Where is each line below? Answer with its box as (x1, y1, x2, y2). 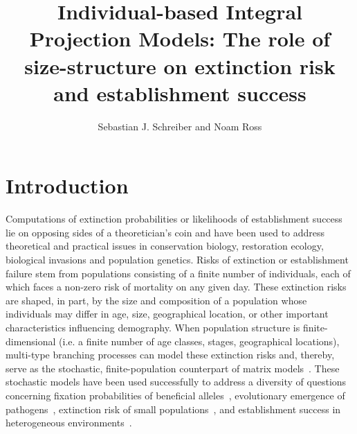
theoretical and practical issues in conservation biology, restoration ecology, (6, 238, 324, 253)
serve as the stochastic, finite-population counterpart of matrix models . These (6, 361, 340, 375)
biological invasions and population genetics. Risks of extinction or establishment (6, 252, 349, 266)
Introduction (6, 171, 129, 200)
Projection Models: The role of (29, 24, 331, 53)
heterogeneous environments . (6, 415, 132, 430)
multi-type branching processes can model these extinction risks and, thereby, (6, 347, 335, 362)
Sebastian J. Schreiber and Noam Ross (98, 119, 262, 133)
